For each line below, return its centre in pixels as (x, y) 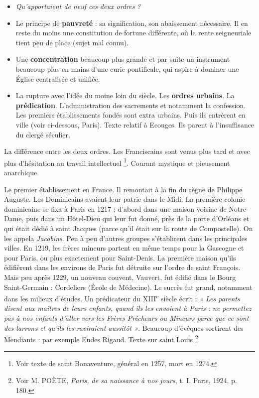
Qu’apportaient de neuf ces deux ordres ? (78, 6)
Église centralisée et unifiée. (58, 78)
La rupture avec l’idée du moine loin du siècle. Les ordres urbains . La (125, 95)
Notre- (239, 208)
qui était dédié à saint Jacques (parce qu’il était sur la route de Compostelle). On (129, 228)
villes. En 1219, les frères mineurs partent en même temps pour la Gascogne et (124, 248)
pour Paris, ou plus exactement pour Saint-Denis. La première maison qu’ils (120, 257)
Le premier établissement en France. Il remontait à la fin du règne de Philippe (123, 189)
